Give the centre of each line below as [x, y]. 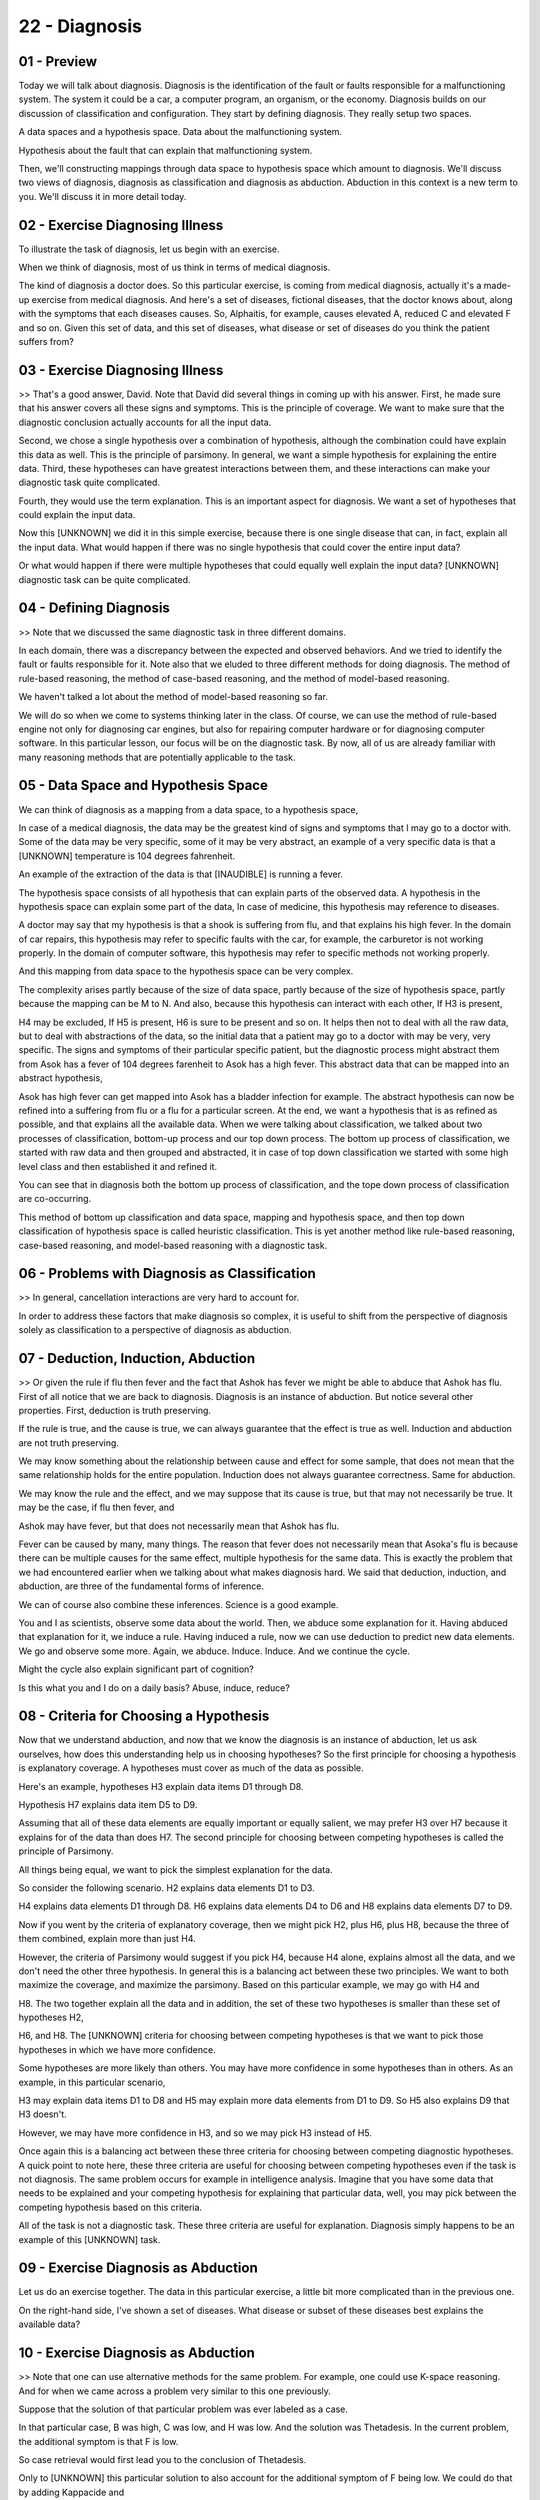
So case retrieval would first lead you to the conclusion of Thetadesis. [162, 2460]
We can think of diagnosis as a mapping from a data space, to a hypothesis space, [188, 809]
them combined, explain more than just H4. [107, 1939]
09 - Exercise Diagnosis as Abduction [138, 2268]
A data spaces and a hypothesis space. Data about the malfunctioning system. [180, 132]
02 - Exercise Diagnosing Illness [121, 225]
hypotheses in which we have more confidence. [117, 2049]
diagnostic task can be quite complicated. [104, 579]
